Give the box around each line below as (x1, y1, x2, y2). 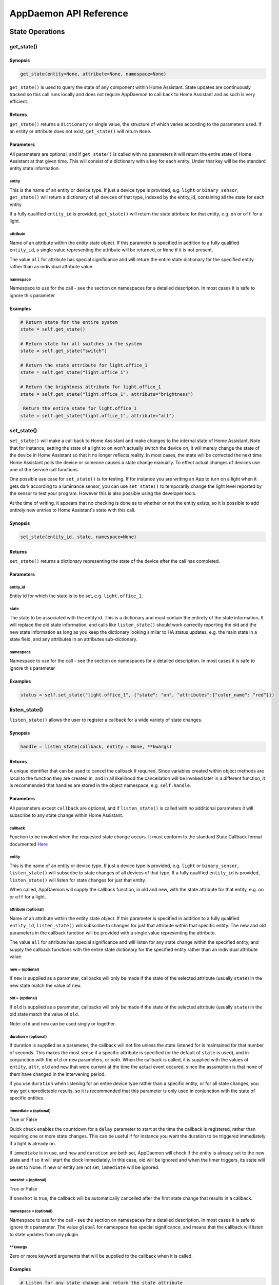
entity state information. (9, 165, 60, 172)
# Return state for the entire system (20, 319, 118, 325)
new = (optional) (9, 967, 39, 972)
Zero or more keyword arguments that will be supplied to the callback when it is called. (9, 1253, 193, 1259)
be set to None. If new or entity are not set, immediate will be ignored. (9, 1164, 160, 1170)
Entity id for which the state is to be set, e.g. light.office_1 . (9, 593, 143, 599)
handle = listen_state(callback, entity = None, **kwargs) (20, 744, 172, 750)
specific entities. (9, 1095, 45, 1101)
